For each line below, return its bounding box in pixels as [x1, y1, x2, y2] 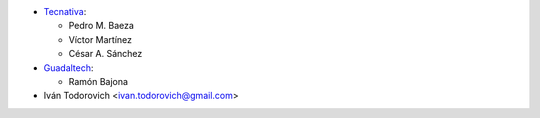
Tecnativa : [43, 6, 87, 17]
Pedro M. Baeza [68, 20, 135, 32]
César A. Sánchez [68, 48, 143, 60]
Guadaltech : [43, 61, 94, 74]
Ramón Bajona [68, 75, 129, 87]
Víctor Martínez [68, 33, 133, 45]
